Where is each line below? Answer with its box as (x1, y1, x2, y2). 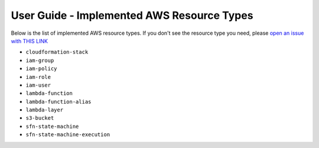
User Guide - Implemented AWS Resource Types (11, 9, 253, 22)
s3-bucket (25, 115, 54, 121)
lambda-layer (25, 107, 64, 113)
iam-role (25, 74, 51, 80)
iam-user (25, 81, 51, 88)
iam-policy (25, 65, 57, 72)
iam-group (25, 57, 54, 64)
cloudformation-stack (25, 49, 89, 55)
